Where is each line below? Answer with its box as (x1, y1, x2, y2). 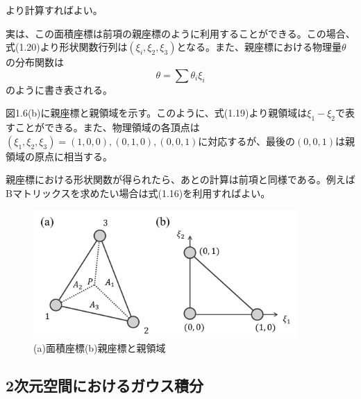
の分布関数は (6, 55, 64, 69)
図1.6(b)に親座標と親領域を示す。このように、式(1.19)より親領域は (6, 105, 308, 120)
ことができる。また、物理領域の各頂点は (15, 120, 200, 135)
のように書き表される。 (6, 82, 112, 96)
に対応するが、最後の (198, 133, 296, 148)
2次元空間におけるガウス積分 (6, 375, 204, 396)
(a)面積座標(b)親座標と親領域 (33, 341, 166, 355)
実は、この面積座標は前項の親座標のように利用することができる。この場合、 (6, 26, 355, 40)
